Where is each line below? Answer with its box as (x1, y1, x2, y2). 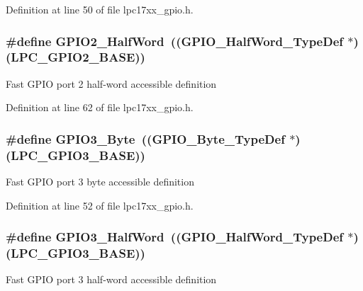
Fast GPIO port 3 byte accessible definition (6, 174, 194, 189)
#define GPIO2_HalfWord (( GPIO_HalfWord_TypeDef (6, 32, 344, 50)
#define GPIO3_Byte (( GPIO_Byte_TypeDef (6, 130, 285, 147)
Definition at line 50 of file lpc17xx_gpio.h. (6, 2, 194, 16)
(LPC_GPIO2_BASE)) (6, 48, 145, 66)
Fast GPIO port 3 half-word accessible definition (6, 272, 217, 287)
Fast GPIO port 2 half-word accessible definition (6, 76, 217, 91)
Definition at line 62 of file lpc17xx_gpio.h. (6, 100, 194, 115)
